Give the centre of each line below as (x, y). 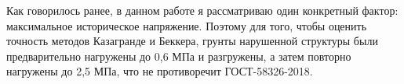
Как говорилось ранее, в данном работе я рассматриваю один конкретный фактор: (202, 10)
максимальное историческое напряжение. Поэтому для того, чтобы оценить (187, 25)
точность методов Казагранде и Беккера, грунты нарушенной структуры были (192, 41)
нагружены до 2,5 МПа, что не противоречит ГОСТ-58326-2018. (160, 71)
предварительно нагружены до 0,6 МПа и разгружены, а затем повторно (179, 56)
